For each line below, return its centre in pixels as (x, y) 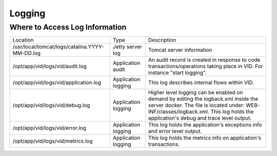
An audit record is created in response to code (204, 60)
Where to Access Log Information (68, 27)
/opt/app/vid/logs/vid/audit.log (50, 66)
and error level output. (175, 131)
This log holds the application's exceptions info (205, 125)
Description (162, 40)
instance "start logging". (177, 73)
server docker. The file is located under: (196, 105)
